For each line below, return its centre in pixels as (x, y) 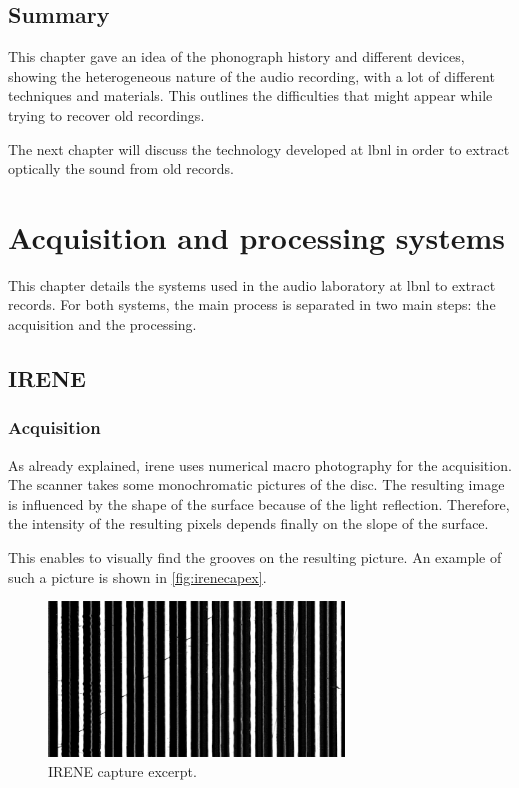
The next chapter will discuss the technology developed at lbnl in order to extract (259, 148)
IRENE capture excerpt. (122, 770)
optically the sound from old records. (121, 168)
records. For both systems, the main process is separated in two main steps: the (252, 304)
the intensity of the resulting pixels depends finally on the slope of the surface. (248, 523)
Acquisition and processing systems (257, 236)
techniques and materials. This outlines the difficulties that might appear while (250, 95)
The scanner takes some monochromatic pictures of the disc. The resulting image (256, 484)
